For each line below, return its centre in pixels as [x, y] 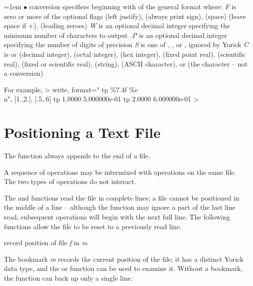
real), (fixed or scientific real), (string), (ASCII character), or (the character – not [126, 63]
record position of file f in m [46, 243]
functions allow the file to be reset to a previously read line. [93, 226]
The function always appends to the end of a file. [77, 156]
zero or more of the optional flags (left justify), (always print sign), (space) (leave [125, 16]
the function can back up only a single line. [68, 278]
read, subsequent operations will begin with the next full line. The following [117, 217]
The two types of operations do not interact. [70, 181]
